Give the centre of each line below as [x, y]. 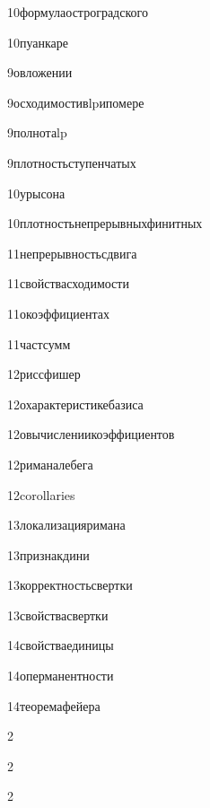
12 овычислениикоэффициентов [91, 434]
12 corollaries [41, 494]
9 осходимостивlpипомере [76, 102]
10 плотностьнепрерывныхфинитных [105, 223]
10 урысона [36, 193]
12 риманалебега [50, 464]
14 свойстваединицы [61, 645]
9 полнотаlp [37, 132]
